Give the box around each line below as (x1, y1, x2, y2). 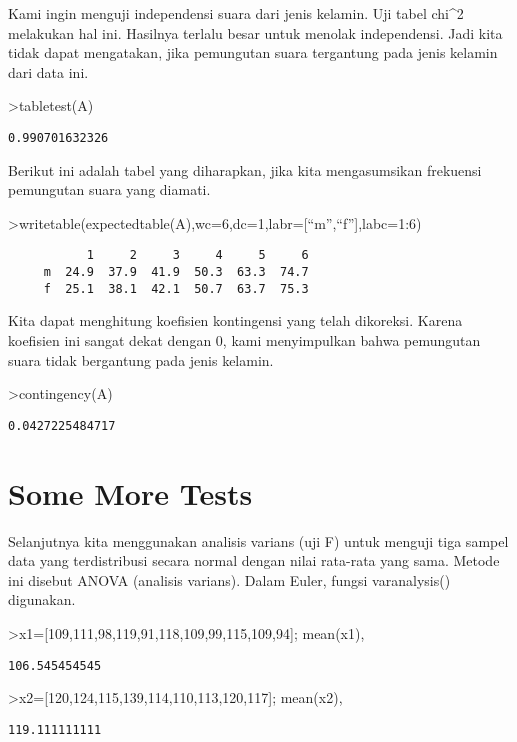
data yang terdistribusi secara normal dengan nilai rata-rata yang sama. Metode (8, 550, 500, 571)
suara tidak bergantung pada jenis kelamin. (8, 349, 274, 370)
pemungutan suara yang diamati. (8, 179, 211, 200)
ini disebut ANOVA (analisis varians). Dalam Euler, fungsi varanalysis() (8, 569, 451, 590)
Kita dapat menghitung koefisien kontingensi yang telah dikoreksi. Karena (8, 310, 463, 331)
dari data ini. (8, 61, 89, 82)
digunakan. (8, 589, 76, 610)
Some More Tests (8, 472, 253, 513)
